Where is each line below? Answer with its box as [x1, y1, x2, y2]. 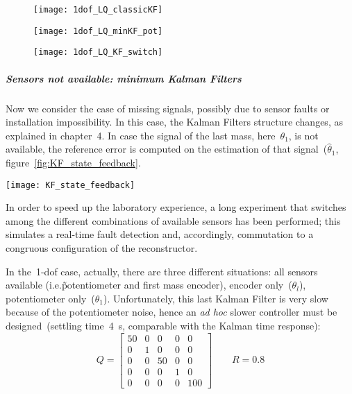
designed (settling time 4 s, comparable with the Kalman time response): [6, 318, 321, 332]
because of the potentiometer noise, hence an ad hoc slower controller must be [6, 305, 337, 319]
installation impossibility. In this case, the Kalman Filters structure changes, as [6, 114, 343, 129]
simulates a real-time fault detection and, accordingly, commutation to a [6, 227, 314, 241]
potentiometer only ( [6, 291, 95, 305]
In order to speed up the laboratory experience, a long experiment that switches [6, 200, 346, 214]
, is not [288, 128, 319, 142]
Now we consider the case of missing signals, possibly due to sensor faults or [6, 101, 330, 115]
